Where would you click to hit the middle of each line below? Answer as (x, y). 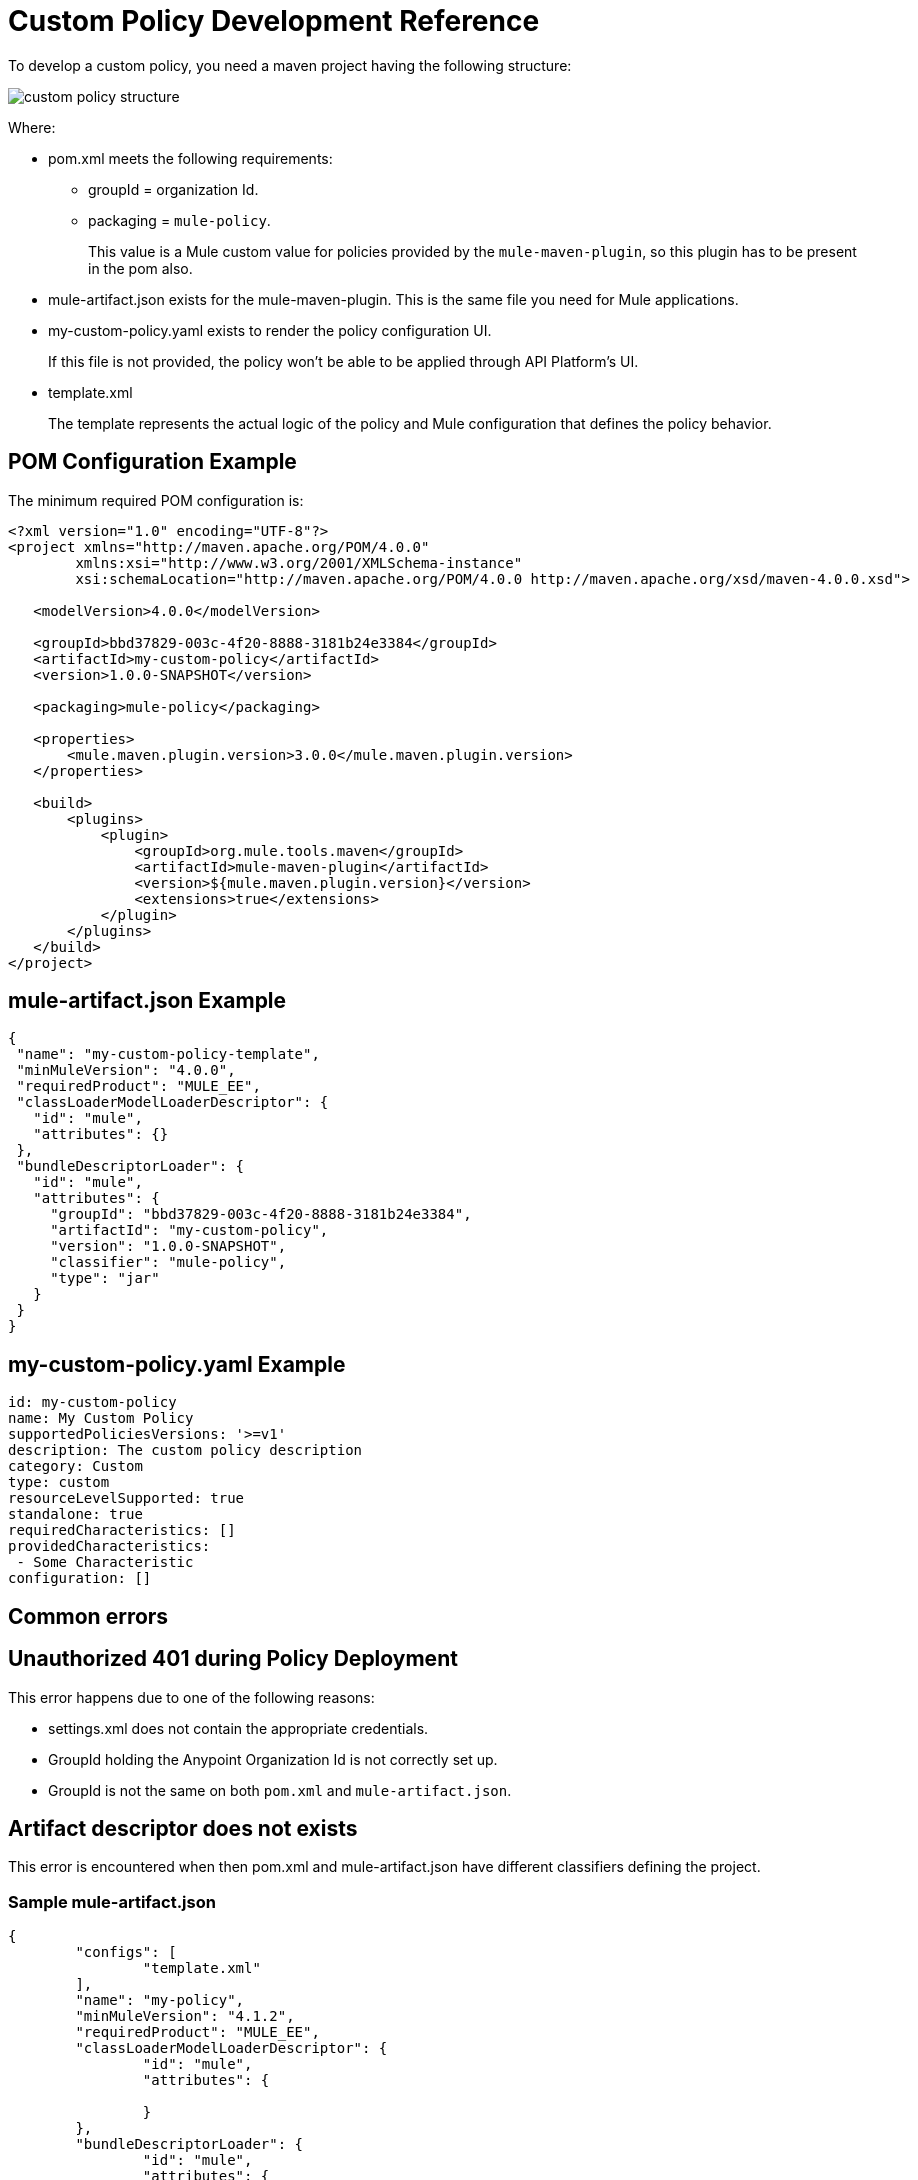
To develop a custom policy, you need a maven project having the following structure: (290, 65)
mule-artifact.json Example (147, 1001)
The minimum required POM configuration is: (156, 500)
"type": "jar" (105, 1278)
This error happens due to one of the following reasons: (191, 1697)
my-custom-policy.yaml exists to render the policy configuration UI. (270, 330)
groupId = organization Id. (173, 189)
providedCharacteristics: (109, 1546)
